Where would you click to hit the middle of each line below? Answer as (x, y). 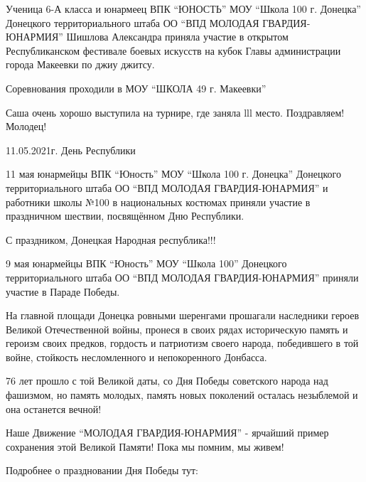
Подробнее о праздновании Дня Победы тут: (102, 470)
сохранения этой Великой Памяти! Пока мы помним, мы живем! (145, 446)
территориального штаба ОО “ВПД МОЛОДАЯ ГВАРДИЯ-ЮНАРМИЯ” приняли (182, 277)
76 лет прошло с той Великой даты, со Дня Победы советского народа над (167, 381)
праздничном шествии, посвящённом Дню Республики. (125, 216)
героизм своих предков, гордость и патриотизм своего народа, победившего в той (182, 343)
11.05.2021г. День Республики (71, 150)
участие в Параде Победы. (63, 291)
